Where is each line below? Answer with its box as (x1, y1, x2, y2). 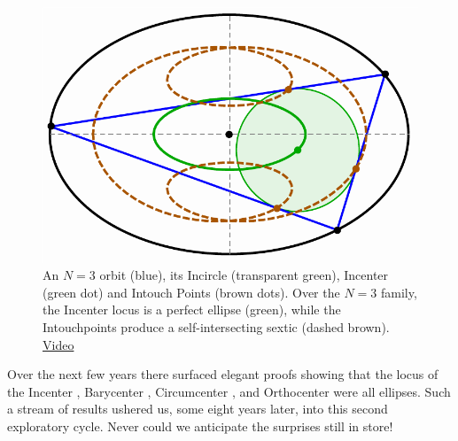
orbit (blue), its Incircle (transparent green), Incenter (99, 266, 389, 284)
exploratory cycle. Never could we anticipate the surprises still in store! (7, 417, 393, 436)
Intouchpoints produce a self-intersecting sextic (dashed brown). (43, 318, 390, 337)
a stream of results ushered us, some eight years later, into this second (7, 399, 388, 418)
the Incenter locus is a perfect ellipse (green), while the (43, 300, 341, 319)
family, (380, 282, 417, 301)
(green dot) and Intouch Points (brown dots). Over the (43, 282, 340, 301)
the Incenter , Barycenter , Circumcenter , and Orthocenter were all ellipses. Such (7, 382, 451, 400)
